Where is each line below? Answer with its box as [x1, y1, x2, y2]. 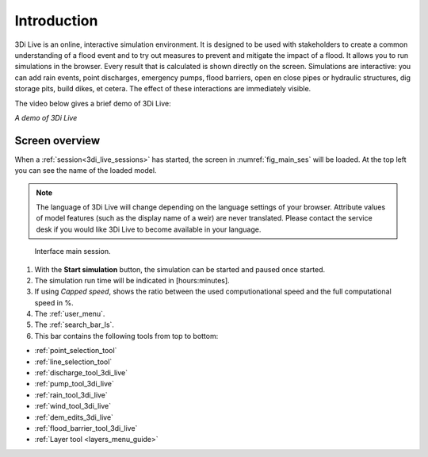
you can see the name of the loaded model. [14, 166, 157, 175]
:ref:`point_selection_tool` [34, 346, 117, 355]
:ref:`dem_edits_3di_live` [34, 413, 114, 422]
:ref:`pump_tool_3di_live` [34, 379, 114, 389]
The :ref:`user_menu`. [34, 309, 105, 319]
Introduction [14, 12, 98, 29]
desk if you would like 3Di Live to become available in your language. [36, 225, 262, 234]
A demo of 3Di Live [14, 113, 78, 122]
